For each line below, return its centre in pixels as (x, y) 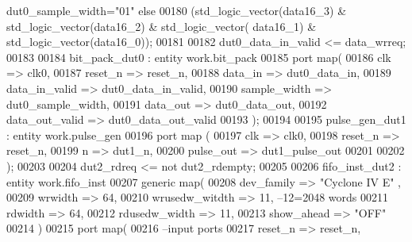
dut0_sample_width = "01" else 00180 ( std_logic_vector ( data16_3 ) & (177, 10)
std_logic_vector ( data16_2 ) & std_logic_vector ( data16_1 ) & (162, 26)
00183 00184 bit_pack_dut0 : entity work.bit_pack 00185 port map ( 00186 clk (199, 57)
